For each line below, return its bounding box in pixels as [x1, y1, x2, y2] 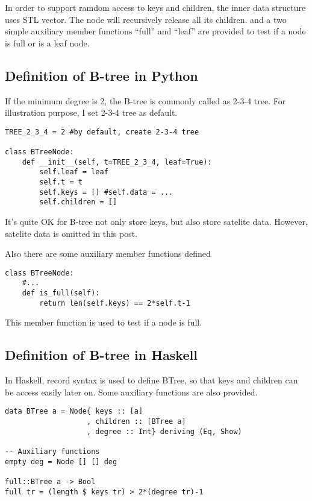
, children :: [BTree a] [87, 417, 186, 426]
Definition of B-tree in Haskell [5, 345, 198, 364]
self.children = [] [39, 198, 117, 207]
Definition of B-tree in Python [5, 66, 198, 84]
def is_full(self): [22, 289, 100, 298]
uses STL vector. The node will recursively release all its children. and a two [5, 13, 287, 25]
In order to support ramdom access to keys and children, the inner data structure [5, 1, 306, 13]
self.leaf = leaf [39, 168, 108, 177]
